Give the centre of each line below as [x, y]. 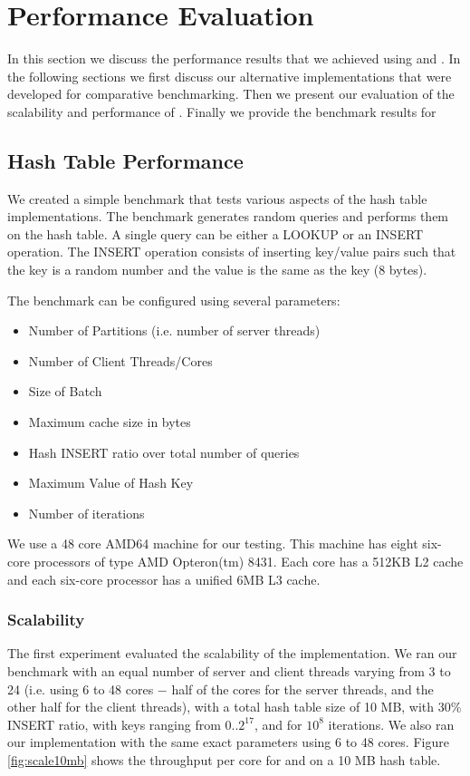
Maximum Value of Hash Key [111, 483]
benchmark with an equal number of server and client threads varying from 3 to [229, 671]
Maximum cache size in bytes [110, 422]
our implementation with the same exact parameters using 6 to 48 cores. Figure [228, 742]
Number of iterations [86, 513]
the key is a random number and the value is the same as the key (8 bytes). [217, 270]
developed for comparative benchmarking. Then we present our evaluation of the [231, 94]
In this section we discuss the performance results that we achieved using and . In [234, 58]
